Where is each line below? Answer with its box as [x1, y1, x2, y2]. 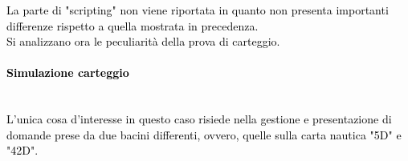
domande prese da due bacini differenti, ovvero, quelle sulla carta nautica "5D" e [6, 126, 402, 143]
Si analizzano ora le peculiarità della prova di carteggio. [6, 33, 280, 50]
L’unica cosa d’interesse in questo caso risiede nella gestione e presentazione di [6, 111, 392, 127]
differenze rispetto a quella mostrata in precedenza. [6, 17, 259, 34]
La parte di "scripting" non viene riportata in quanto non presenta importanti [6, 2, 389, 18]
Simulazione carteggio [6, 64, 129, 81]
